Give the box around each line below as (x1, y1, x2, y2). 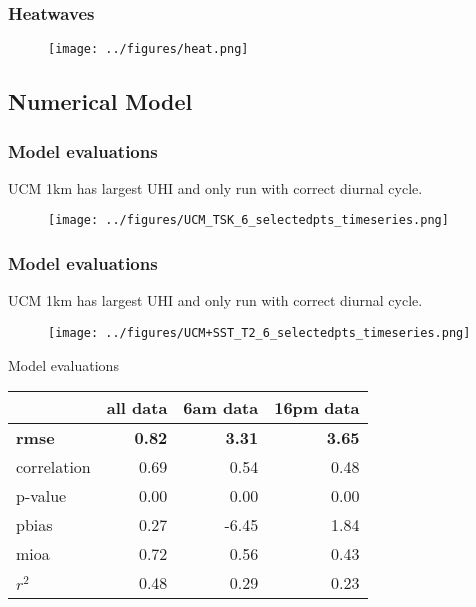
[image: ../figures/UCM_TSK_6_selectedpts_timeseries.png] (48, 213, 449, 228)
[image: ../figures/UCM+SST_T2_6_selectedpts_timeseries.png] (48, 325, 471, 340)
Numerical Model (8, 86, 193, 117)
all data (106, 396, 168, 420)
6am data (183, 396, 259, 420)
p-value (16, 484, 67, 508)
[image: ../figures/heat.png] (48, 42, 249, 57)
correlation (16, 455, 91, 479)
